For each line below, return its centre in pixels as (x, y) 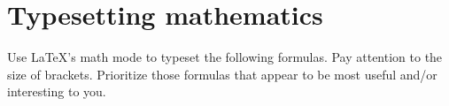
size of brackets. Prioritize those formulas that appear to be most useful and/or (222, 74)
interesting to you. (57, 91)
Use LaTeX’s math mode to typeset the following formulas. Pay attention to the (225, 57)
